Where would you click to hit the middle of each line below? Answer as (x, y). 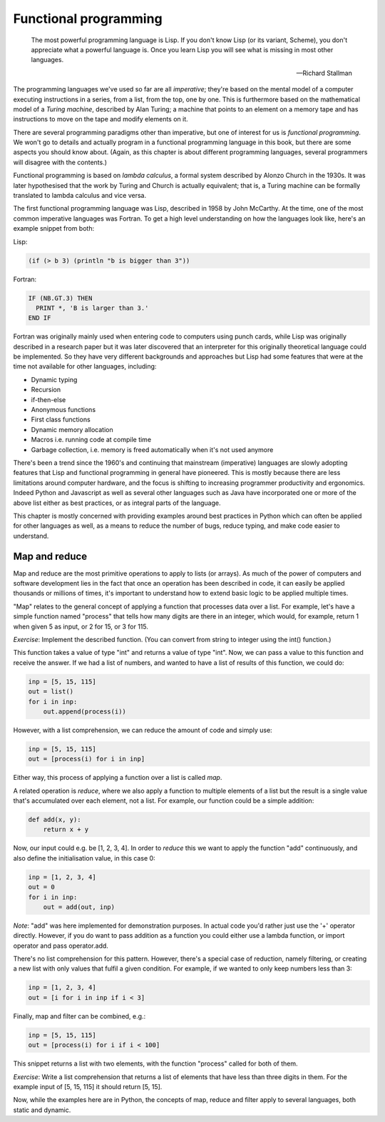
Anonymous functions (63, 410)
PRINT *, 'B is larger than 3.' (92, 308)
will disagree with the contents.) (60, 162)
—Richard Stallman (324, 73)
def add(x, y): (55, 820)
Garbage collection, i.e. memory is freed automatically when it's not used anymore (152, 449)
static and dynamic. (42, 1110)
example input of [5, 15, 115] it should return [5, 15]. (88, 1086)
